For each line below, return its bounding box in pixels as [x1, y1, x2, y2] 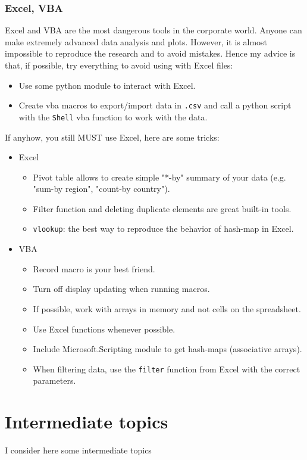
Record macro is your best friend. [33, 262, 155, 275]
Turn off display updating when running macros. [33, 282, 210, 295]
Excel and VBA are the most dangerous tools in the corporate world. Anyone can [5, 24, 302, 36]
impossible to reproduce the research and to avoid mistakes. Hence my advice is [5, 47, 296, 60]
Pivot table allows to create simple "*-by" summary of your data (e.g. [33, 170, 286, 183]
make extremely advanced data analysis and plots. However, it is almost [5, 35, 268, 48]
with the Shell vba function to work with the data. [18, 110, 208, 123]
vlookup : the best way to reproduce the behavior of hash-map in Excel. [33, 222, 294, 235]
